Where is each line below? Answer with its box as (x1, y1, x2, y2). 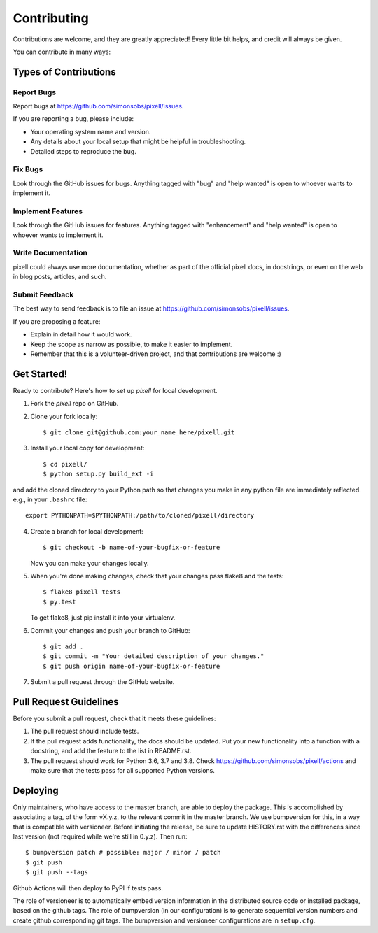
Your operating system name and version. (30, 127, 151, 136)
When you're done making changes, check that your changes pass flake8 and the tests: (30, 571, 284, 580)
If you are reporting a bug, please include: (13, 115, 134, 123)
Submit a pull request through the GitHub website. (30, 678, 175, 686)
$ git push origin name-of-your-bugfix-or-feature (43, 662, 220, 670)
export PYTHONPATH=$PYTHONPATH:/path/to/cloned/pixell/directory (25, 511, 255, 520)
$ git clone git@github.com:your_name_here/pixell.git (43, 429, 235, 436)
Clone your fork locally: (30, 412, 98, 420)
